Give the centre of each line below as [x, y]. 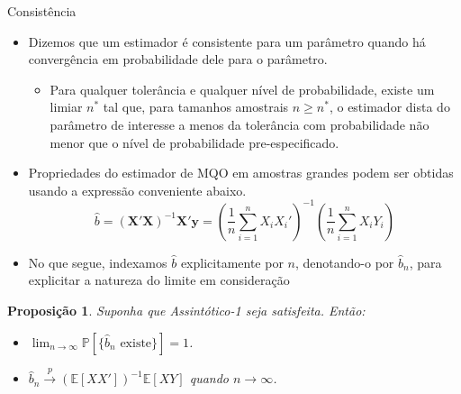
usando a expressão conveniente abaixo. [137, 190]
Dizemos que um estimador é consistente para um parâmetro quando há [227, 41]
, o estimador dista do [389, 107]
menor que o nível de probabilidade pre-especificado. [194, 142]
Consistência [42, 11]
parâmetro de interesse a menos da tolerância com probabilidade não [240, 124]
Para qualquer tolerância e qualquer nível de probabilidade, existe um [242, 89]
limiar [66, 107]
